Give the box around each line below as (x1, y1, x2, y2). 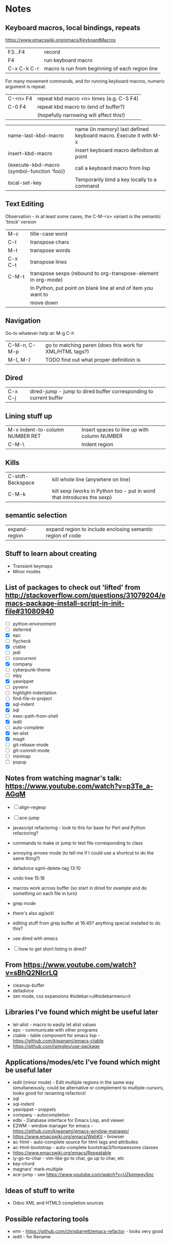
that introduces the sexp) (52, 494, 112, 501)
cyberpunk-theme (12, 667, 51, 673)
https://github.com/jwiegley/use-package (12, 1043, 100, 1049)
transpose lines (30, 258, 67, 265)
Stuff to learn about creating (5, 549, 97, 558)
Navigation (5, 316, 41, 325)
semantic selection (5, 511, 67, 520)
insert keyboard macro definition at (75, 147, 159, 154)
